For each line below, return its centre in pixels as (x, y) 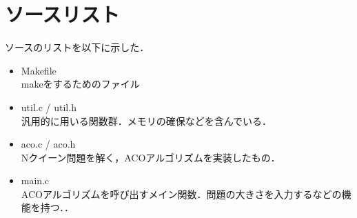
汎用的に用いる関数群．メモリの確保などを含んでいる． (146, 120)
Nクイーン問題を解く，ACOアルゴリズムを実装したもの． (151, 157)
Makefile (39, 70)
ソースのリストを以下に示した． (77, 47)
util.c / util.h (49, 107)
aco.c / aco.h (48, 144)
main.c (35, 180)
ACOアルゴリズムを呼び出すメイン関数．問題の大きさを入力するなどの (181, 194)
